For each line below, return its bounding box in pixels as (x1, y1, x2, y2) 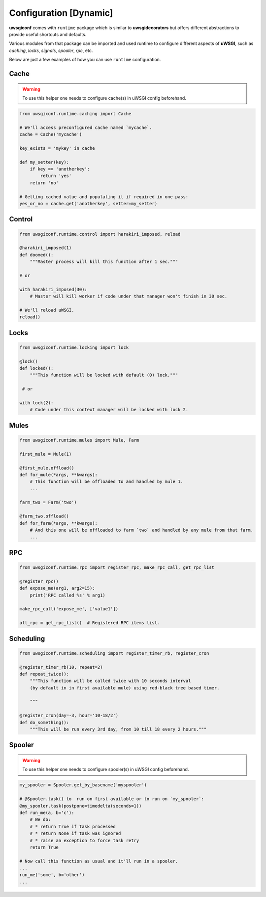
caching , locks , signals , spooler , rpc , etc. (9, 47, 93, 53)
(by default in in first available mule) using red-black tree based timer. (30, 685, 220, 690)
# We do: (30, 817, 51, 822)
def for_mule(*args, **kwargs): (19, 472, 98, 477)
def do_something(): (19, 720, 69, 725)
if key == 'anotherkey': (30, 166, 90, 172)
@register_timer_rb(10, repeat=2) (19, 664, 103, 670)
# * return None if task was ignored (30, 831, 121, 836)
